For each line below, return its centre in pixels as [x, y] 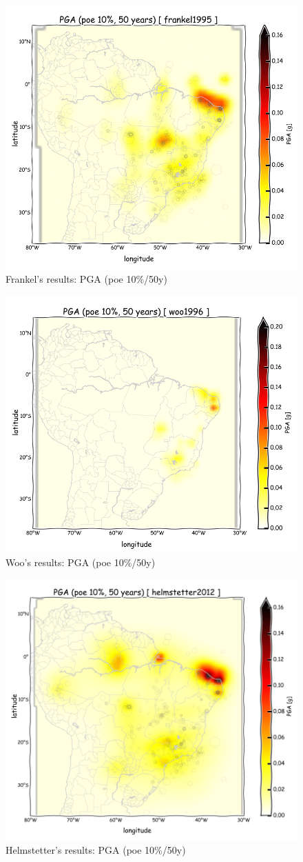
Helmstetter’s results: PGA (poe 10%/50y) [96, 850]
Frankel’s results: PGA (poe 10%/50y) [86, 279]
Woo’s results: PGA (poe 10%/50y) [81, 562]
